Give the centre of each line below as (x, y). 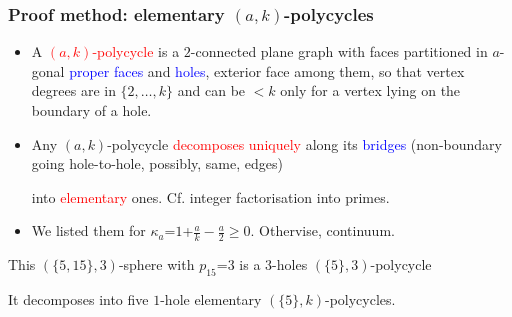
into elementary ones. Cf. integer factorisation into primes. (210, 196)
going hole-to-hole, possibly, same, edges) (157, 163)
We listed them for (88, 230)
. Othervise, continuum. (322, 230)
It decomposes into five (78, 299)
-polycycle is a (136, 51)
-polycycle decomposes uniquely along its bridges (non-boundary (304, 143)
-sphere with (156, 264)
